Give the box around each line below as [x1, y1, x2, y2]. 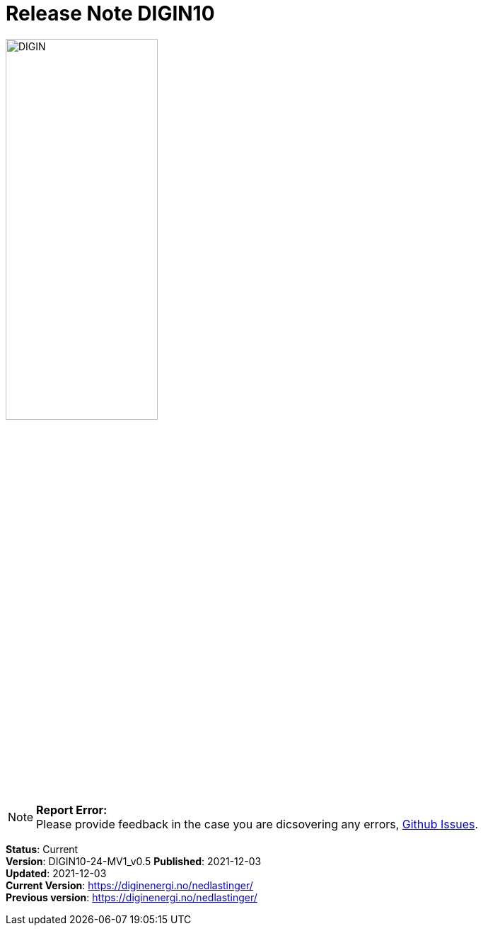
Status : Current [6, 843, 78, 855]
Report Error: [36, 802, 107, 817]
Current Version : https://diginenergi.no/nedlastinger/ [6, 879, 253, 891]
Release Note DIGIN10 [6, 1, 215, 25]
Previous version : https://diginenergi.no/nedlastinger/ [6, 891, 257, 903]
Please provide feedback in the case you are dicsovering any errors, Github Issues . [36, 816, 479, 831]
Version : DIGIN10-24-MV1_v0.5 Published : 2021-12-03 [6, 855, 262, 867]
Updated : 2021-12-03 [6, 867, 107, 879]
